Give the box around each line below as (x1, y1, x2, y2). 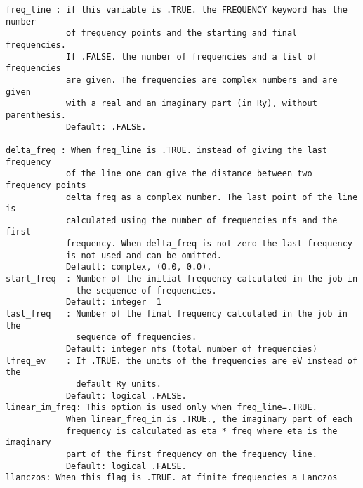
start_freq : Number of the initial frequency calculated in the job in (6, 274, 358, 284)
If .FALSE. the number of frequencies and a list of (65, 51, 317, 62)
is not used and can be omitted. (65, 250, 222, 261)
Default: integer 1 (65, 297, 161, 308)
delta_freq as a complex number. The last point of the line (65, 192, 358, 202)
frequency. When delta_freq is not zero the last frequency (65, 239, 352, 249)
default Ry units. (76, 379, 161, 389)
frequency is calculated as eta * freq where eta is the (65, 426, 338, 436)
